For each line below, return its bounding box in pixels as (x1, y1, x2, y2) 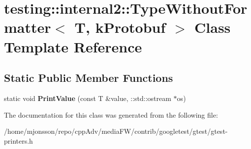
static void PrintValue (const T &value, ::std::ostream (4, 93, 171, 103)
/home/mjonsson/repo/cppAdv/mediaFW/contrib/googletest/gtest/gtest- (4, 126, 228, 136)
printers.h (4, 135, 33, 146)
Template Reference (4, 36, 142, 56)
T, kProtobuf (74, 17, 166, 37)
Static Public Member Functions (4, 70, 173, 85)
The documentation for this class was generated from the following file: (4, 109, 218, 120)
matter (4, 17, 51, 37)
